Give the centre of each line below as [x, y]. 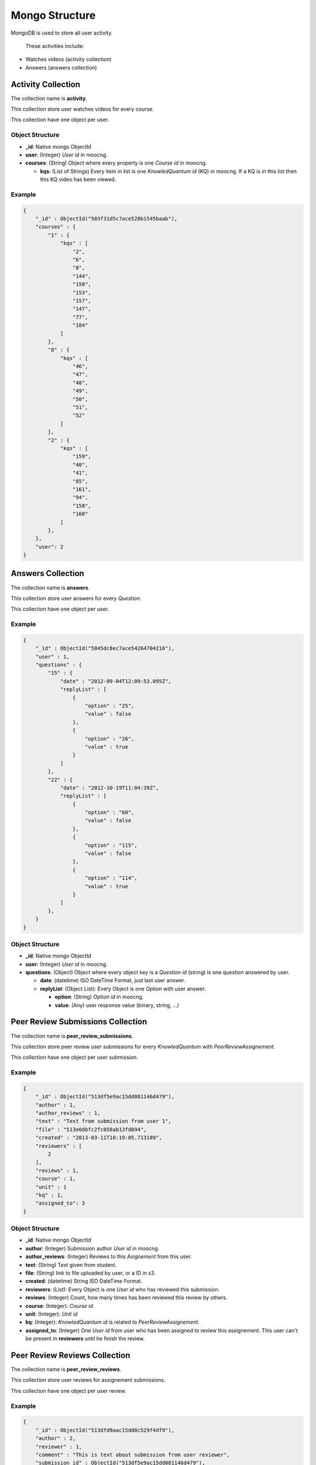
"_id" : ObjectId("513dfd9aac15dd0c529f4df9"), [105, 1430]
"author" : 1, [56, 1105]
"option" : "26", [110, 739]
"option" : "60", [110, 812]
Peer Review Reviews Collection [71, 1355]
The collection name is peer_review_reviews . [66, 1369]
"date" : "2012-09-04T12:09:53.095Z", [116, 681]
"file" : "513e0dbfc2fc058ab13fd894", [91, 1129]
